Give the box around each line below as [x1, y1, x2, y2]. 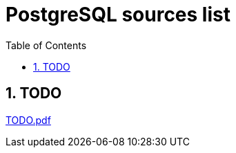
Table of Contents [6, 39, 87, 51]
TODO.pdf [6, 114, 51, 126]
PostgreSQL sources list [6, 3, 230, 26]
